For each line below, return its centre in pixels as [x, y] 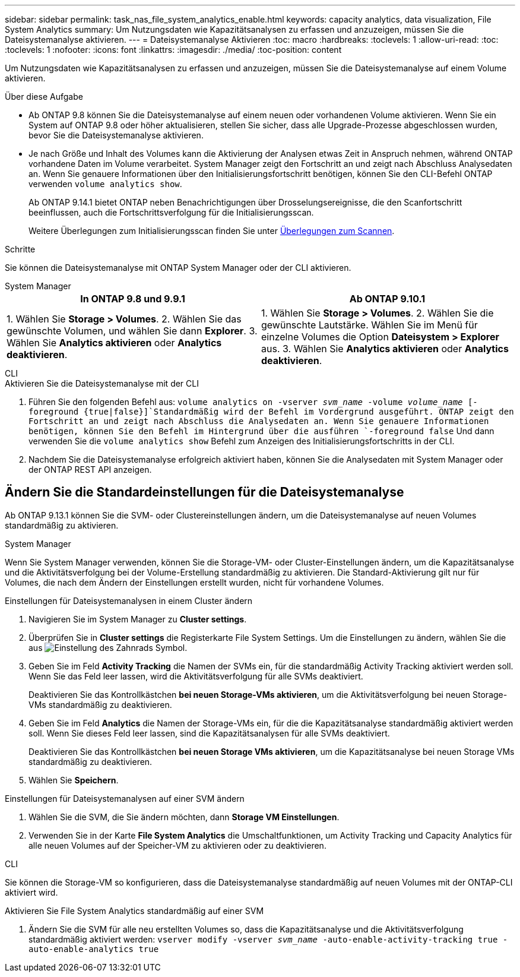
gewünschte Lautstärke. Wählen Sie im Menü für [370, 325]
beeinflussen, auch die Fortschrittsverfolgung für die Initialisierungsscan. [171, 212]
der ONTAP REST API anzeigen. [90, 469]
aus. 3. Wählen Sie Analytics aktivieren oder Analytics [385, 349]
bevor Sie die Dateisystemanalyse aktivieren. [116, 135]
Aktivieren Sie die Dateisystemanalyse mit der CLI [102, 383]
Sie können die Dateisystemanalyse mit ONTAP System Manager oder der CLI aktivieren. [178, 268]
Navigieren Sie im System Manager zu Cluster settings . [138, 619]
